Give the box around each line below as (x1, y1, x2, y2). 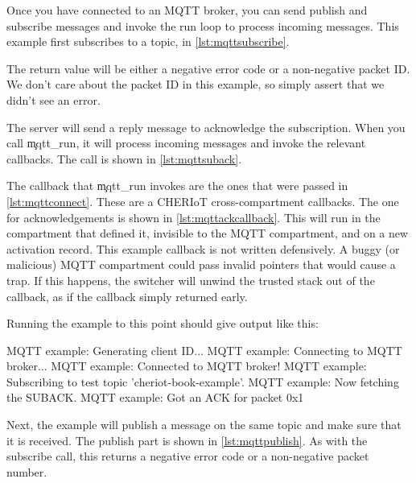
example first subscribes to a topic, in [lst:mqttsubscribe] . (6, 33, 290, 50)
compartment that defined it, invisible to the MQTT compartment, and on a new (6, 225, 409, 242)
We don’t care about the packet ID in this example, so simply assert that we (6, 76, 385, 93)
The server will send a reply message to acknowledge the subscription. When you (6, 118, 406, 135)
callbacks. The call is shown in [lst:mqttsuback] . (6, 150, 242, 167)
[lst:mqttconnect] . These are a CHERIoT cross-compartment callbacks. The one (6, 192, 399, 209)
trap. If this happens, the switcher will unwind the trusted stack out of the (6, 271, 375, 288)
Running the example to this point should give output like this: (6, 315, 319, 332)
